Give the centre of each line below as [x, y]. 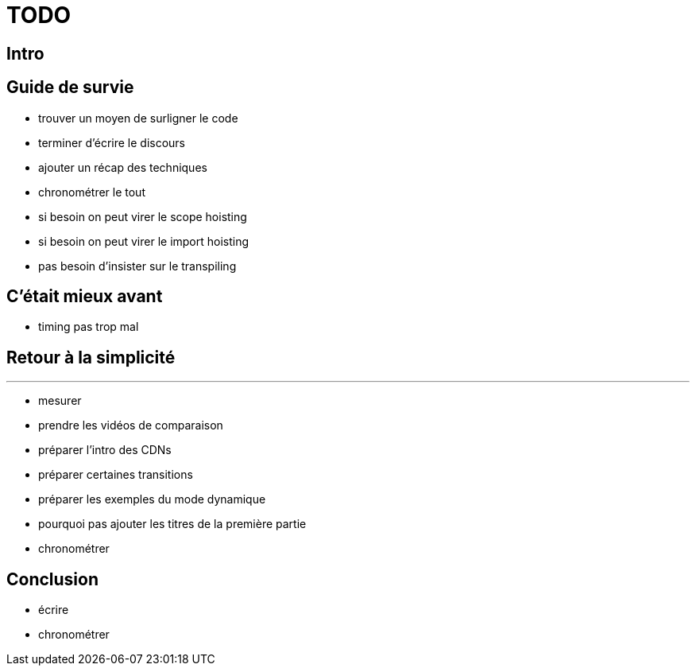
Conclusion [53, 579]
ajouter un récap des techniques [123, 167]
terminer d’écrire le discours [112, 142]
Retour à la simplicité [91, 357]
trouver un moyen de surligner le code [138, 118]
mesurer [60, 401]
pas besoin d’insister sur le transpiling [137, 266]
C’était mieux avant [85, 297]
